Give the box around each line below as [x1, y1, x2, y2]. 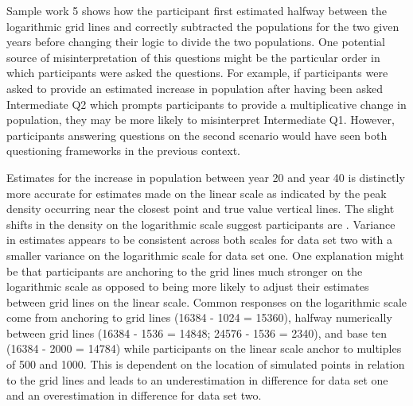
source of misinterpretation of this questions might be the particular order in [6, 48, 380, 65]
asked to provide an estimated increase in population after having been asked [6, 79, 383, 96]
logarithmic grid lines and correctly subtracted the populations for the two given [6, 17, 399, 34]
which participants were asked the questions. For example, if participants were [6, 64, 388, 81]
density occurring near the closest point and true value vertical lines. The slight [6, 200, 395, 217]
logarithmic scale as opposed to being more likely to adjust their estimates [6, 278, 369, 295]
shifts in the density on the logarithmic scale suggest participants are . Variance [6, 215, 395, 232]
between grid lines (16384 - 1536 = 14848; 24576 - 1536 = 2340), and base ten [6, 324, 388, 341]
